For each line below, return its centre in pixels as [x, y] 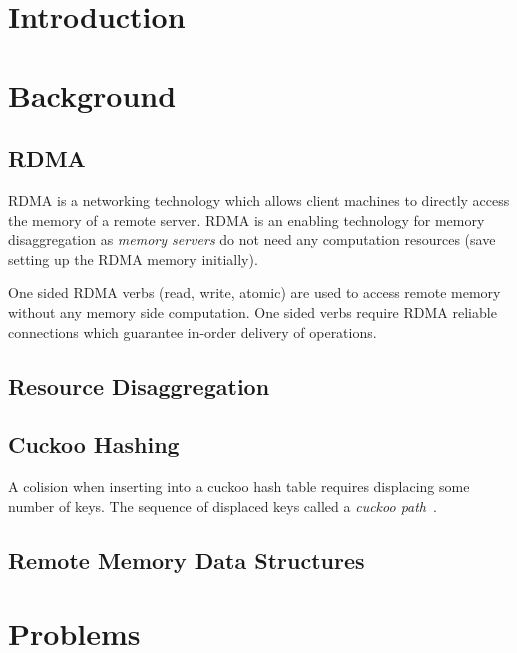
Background [92, 94]
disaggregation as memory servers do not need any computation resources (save [252, 239]
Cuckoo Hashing [94, 444]
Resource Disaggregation [139, 385]
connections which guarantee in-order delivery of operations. [192, 331]
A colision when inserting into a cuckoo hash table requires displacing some [239, 486]
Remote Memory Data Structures [186, 559]
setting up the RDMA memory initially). [133, 258]
